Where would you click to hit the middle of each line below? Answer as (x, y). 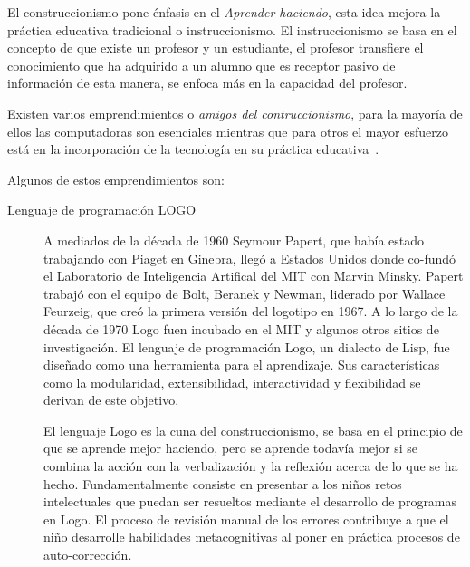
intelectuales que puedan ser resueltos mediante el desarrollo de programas (250, 501)
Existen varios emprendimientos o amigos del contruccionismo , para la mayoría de (235, 113)
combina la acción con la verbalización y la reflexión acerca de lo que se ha (251, 466)
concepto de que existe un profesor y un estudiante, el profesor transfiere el (216, 48)
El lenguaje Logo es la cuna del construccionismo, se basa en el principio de (253, 430)
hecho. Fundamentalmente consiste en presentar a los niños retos (223, 483)
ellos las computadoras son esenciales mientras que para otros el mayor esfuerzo (228, 131)
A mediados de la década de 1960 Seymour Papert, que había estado (234, 240)
